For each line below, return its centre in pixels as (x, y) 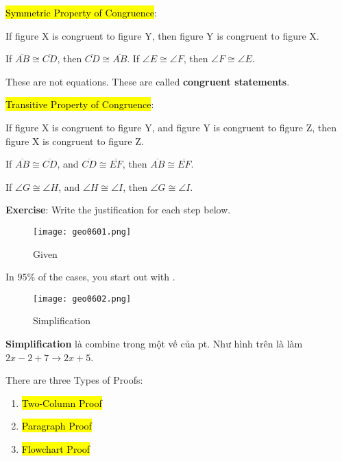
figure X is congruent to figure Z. (75, 141)
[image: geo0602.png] (82, 299)
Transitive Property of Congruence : (80, 104)
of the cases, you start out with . (107, 277)
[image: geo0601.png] (82, 232)
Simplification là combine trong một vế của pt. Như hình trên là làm (154, 344)
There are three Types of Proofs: (74, 380)
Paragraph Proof (57, 426)
